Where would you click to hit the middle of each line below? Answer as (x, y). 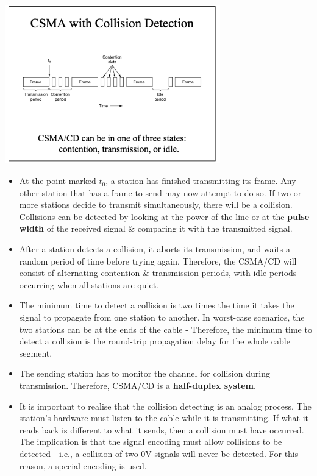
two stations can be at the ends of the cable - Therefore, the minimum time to (166, 329)
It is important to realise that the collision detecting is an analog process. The (165, 406)
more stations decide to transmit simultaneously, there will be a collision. (156, 204)
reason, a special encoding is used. (83, 465)
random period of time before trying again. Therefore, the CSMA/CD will (158, 261)
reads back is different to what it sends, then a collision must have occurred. (162, 429)
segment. (36, 353)
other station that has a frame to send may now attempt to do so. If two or (160, 192)
